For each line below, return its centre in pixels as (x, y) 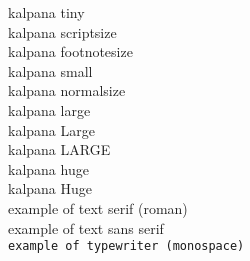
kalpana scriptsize (62, 31)
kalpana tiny (46, 12)
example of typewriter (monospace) (126, 246)
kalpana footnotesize (70, 51)
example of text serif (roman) (98, 207)
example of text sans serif (86, 227)
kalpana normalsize (67, 90)
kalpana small (50, 70)
